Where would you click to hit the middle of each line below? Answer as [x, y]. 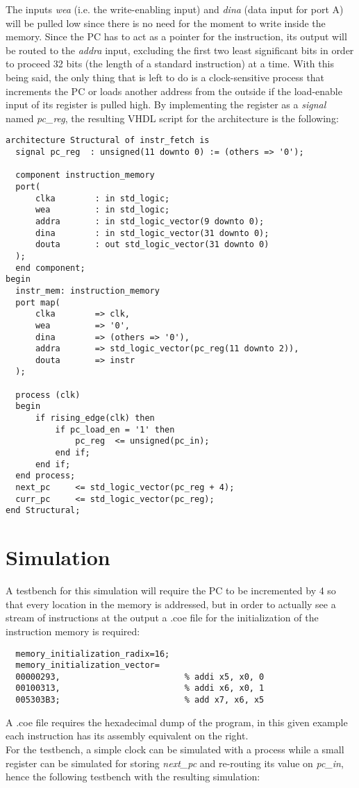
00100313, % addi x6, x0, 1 [140, 688]
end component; [50, 268]
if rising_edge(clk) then [95, 418]
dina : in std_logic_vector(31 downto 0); [152, 233]
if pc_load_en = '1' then [115, 429]
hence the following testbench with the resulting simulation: [133, 777]
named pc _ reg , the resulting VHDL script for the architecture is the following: [172, 118]
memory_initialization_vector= [87, 665]
